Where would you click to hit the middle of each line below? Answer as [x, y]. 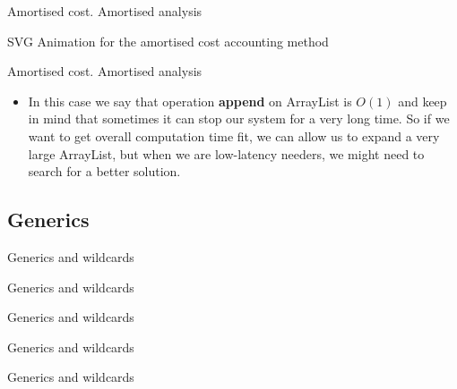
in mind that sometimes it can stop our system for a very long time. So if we [239, 118]
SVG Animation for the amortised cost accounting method [168, 41]
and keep [423, 101]
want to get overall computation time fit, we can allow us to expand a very [234, 135]
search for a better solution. [104, 171]
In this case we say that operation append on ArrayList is [190, 101]
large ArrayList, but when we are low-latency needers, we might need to [226, 153]
